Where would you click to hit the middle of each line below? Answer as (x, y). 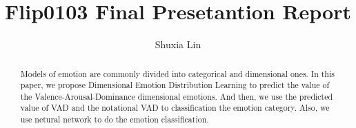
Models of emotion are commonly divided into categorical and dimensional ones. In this (177, 73)
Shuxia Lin (178, 44)
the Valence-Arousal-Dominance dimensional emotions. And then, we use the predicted (177, 96)
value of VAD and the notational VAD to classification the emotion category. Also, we (175, 108)
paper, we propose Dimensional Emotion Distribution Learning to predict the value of (175, 85)
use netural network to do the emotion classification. (115, 119)
